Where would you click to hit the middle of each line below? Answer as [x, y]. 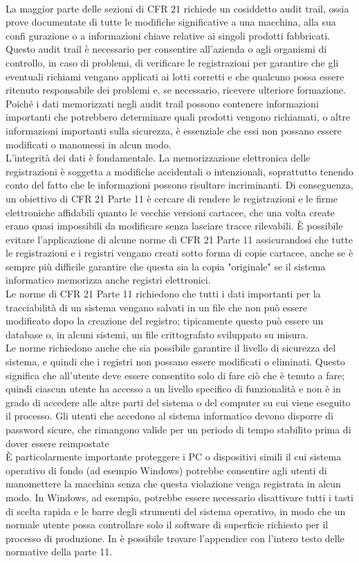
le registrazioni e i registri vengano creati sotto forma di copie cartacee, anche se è [179, 253]
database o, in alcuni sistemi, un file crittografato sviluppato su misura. [157, 334]
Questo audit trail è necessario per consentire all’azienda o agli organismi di [166, 49]
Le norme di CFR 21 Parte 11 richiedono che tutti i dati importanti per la [163, 294]
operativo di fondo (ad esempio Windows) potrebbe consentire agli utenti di [166, 470]
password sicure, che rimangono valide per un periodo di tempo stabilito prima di [178, 429]
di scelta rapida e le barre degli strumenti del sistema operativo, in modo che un [176, 511]
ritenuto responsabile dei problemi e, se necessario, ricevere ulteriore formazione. [176, 90]
